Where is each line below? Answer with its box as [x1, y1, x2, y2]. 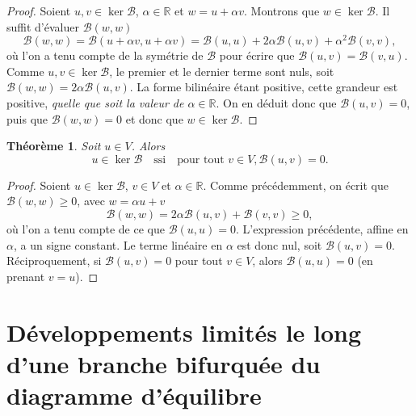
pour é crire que [219, 47, 295, 64]
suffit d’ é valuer [6, 18, 79, 35]
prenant [6, 267, 45, 284]
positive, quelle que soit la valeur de [6, 95, 184, 111]
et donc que [125, 110, 183, 127]
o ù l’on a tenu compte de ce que [6, 221, 165, 237]
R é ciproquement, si [6, 252, 102, 269]
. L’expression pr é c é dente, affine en [235, 221, 409, 237]
